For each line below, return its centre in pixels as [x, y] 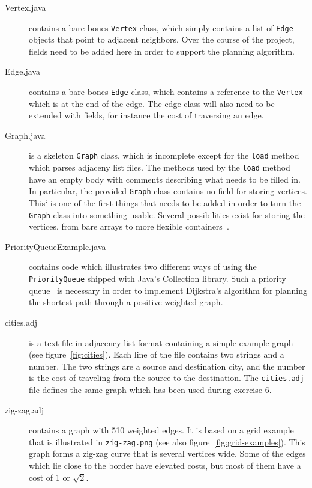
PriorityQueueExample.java [55, 246]
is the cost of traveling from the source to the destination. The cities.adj [166, 378]
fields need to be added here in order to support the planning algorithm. [162, 51]
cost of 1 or [49, 477]
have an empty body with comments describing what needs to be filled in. [165, 179]
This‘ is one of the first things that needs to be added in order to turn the [165, 203]
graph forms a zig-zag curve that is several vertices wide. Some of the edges [167, 453]
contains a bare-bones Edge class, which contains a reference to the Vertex [166, 92]
